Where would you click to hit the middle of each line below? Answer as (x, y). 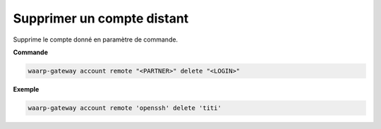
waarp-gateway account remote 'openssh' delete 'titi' (125, 108)
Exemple (26, 89)
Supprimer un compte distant (101, 18)
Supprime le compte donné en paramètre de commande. (96, 39)
